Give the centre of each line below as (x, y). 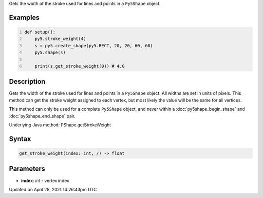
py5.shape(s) (50, 53)
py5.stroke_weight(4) (60, 39)
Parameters (27, 169)
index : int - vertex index (45, 180)
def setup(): (40, 32)
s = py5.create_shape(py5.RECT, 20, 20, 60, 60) (94, 46)
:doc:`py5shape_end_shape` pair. (42, 116)
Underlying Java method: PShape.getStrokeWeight (60, 125)
